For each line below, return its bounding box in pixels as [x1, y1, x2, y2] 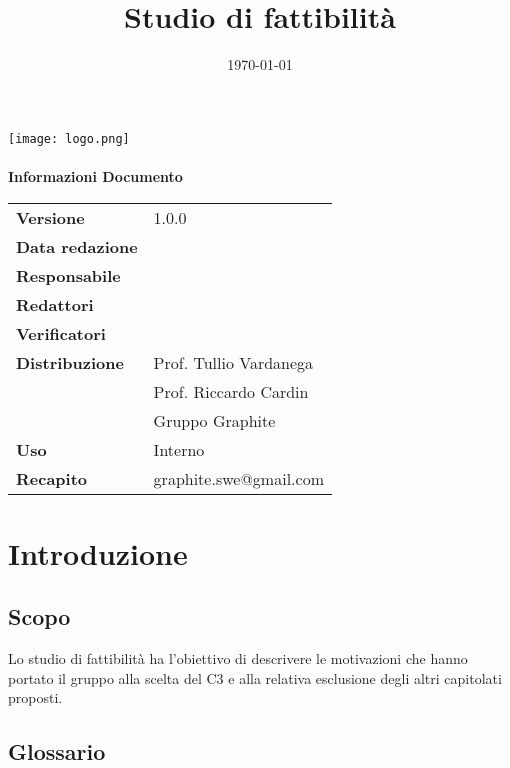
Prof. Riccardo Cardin [153, 379, 309, 403]
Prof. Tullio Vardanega [153, 350, 314, 374]
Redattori [16, 292, 94, 316]
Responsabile [16, 263, 121, 287]
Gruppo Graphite [153, 408, 276, 432]
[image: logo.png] [8, 131, 130, 146]
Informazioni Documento [8, 165, 183, 186]
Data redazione [16, 234, 138, 258]
